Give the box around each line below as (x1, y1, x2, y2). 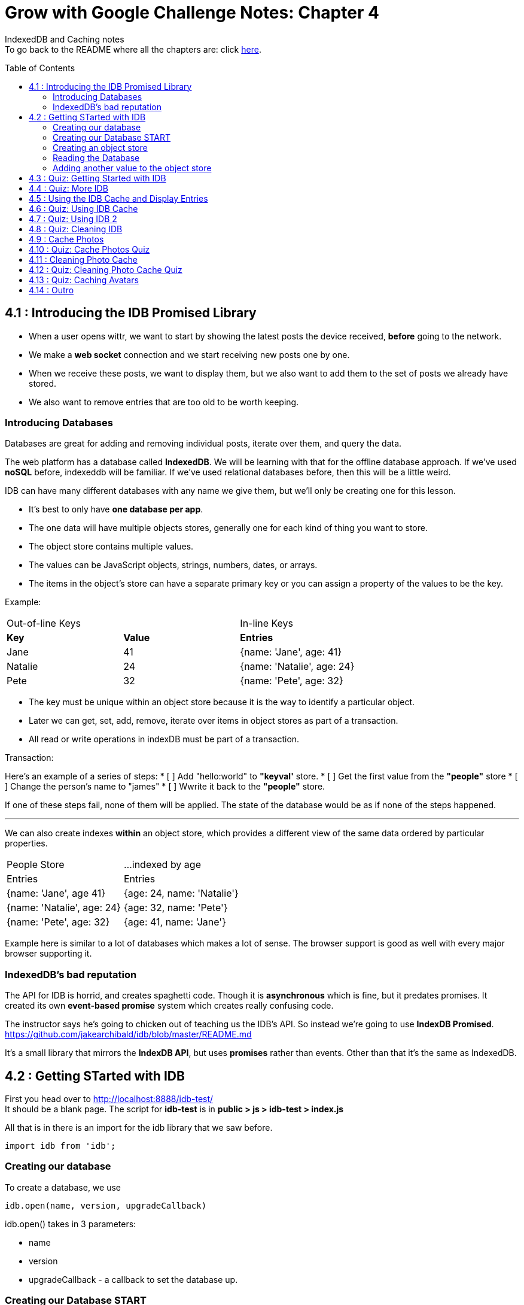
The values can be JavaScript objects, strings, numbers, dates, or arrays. (29, 560, 318, 570)
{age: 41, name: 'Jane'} (123, 916, 226, 928)
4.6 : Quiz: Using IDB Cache (29, 203, 138, 214)
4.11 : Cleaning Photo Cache (29, 254, 138, 265)
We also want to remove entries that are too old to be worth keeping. (29, 396, 299, 407)
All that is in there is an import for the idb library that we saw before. (5, 1122, 273, 1133)
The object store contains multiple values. (29, 541, 194, 552)
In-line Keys (240, 617, 294, 630)
